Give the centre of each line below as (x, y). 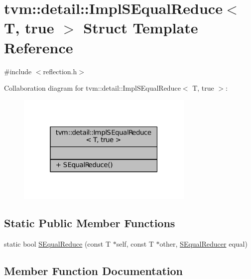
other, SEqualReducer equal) (203, 244)
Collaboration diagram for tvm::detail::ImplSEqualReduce (92, 88)
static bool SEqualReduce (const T (58, 244)
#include (18, 71)
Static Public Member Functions (90, 223)
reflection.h (60, 71)
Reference (39, 47)
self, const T (135, 244)
